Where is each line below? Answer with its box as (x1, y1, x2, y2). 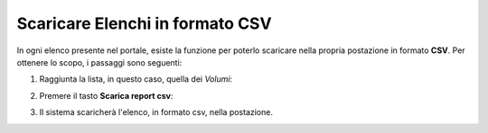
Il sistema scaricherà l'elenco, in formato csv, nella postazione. (39, 107, 273, 118)
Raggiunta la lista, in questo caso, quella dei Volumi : (39, 74, 233, 84)
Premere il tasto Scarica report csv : (39, 90, 174, 101)
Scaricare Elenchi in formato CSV (16, 13, 272, 33)
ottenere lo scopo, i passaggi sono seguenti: (16, 57, 183, 67)
